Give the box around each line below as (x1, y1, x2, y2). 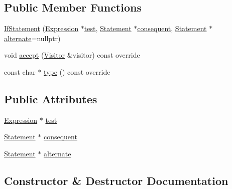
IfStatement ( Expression (4, 23, 79, 34)
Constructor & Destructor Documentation (4, 172, 228, 188)
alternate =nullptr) (4, 33, 61, 43)
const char (4, 66, 36, 77)
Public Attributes (4, 91, 97, 106)
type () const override (44, 66, 110, 77)
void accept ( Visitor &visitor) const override (4, 50, 140, 60)
